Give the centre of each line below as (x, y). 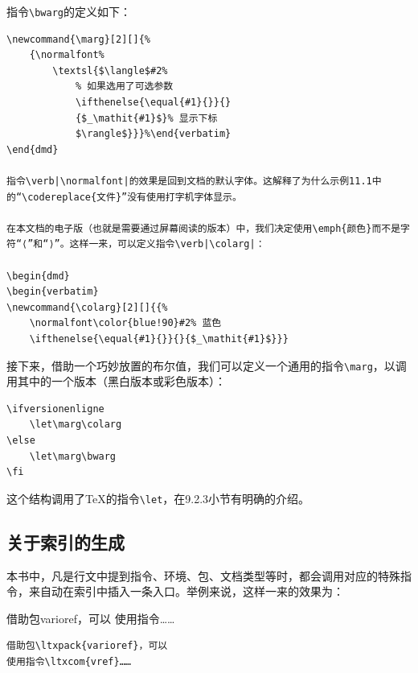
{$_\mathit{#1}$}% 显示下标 (146, 118)
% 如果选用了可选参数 (124, 87)
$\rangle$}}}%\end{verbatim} (153, 134)
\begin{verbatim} (53, 292)
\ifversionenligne (55, 409)
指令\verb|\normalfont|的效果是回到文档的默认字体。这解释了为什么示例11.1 (189, 181)
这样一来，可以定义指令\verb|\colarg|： (167, 244)
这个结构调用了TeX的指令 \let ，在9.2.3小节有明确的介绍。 (158, 498)
